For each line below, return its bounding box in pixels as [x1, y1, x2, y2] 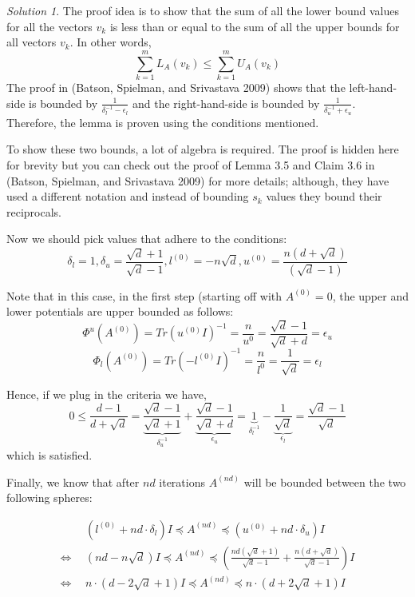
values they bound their [266, 188, 382, 205]
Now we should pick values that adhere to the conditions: [6, 230, 287, 247]
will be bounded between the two [243, 473, 406, 490]
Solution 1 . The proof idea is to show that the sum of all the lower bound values [6, 2, 399, 18]
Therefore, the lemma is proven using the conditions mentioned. [6, 113, 319, 130]
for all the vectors [6, 18, 93, 34]
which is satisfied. [6, 446, 93, 463]
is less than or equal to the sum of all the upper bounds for [109, 18, 400, 34]
